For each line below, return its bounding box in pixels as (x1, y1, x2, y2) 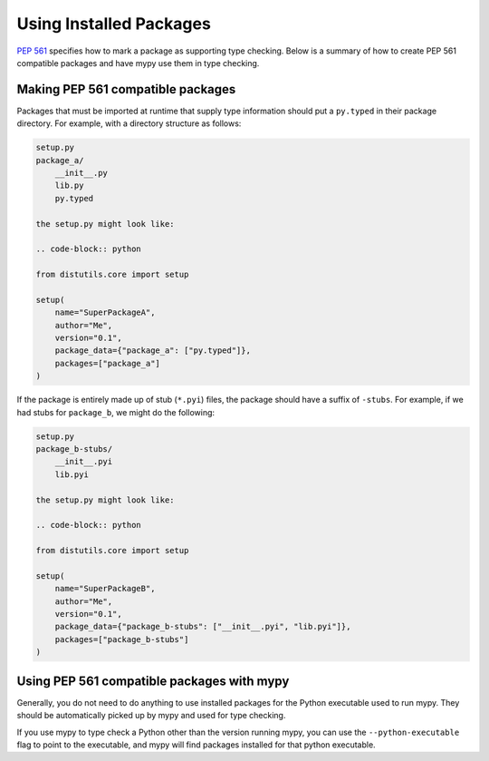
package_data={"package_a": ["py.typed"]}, (54, 346, 251, 356)
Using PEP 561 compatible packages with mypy (16, 673, 290, 688)
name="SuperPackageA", (54, 307, 156, 317)
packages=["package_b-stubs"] (54, 634, 189, 644)
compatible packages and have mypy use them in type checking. (16, 57, 260, 68)
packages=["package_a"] (54, 358, 160, 368)
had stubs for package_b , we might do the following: (16, 406, 216, 417)
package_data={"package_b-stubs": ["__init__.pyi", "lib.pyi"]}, (54, 621, 351, 632)
